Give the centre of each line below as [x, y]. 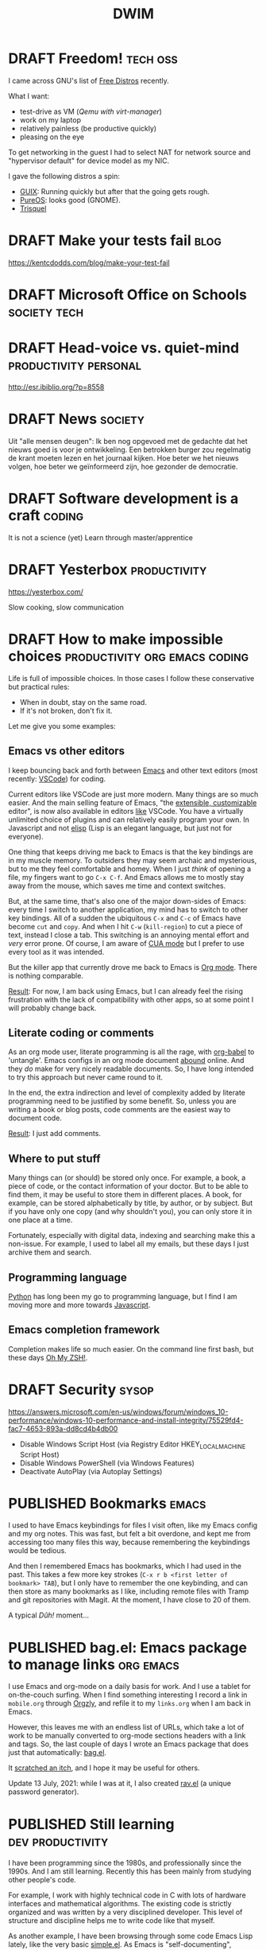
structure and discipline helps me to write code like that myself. [112, 1921]
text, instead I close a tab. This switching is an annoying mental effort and [129, 935]
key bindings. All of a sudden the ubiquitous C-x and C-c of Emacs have [125, 918]
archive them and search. [50, 1252]
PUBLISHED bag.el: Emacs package [128, 1647]
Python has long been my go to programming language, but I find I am [123, 1296]
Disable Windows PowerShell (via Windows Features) [107, 1463]
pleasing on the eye [52, 137]
